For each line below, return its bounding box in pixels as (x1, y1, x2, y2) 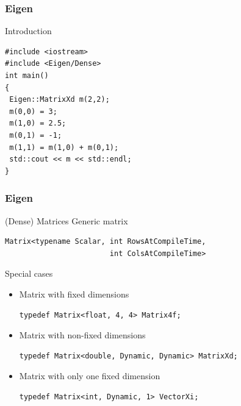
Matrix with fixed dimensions (19, 287, 129, 300)
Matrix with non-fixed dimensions (19, 329, 146, 341)
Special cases (5, 267, 53, 280)
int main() (5, 71, 49, 80)
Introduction (5, 24, 52, 37)
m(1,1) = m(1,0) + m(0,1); (9, 143, 119, 152)
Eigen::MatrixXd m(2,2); (9, 95, 110, 104)
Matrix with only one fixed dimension (19, 369, 160, 382)
